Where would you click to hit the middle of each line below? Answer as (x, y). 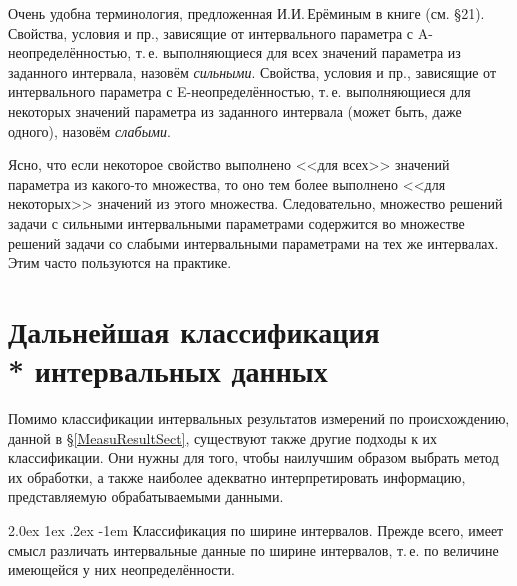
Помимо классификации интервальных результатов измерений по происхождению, (259, 418)
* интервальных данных (168, 370)
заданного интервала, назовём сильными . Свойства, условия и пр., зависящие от (252, 71)
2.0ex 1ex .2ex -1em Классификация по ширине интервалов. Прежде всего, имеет (256, 530)
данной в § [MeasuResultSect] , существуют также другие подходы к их (223, 437)
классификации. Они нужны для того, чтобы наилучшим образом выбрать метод (253, 457)
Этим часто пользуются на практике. (120, 262)
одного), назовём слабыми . (89, 130)
